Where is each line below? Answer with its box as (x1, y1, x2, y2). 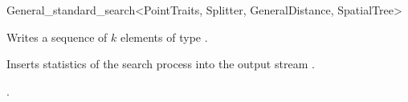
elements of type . (120, 28, 208, 45)
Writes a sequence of (6, 28, 108, 45)
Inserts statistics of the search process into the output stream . (6, 55, 315, 72)
